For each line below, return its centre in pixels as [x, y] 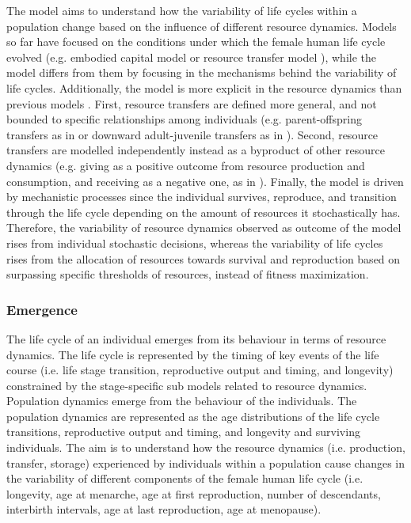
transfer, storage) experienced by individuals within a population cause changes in [206, 462]
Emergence [42, 309]
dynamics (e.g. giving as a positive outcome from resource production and [186, 165]
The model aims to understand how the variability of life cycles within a [182, 10]
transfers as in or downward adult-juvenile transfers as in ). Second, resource [192, 134]
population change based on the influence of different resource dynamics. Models [202, 26]
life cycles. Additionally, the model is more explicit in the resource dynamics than [204, 87]
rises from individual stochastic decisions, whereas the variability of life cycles [195, 243]
